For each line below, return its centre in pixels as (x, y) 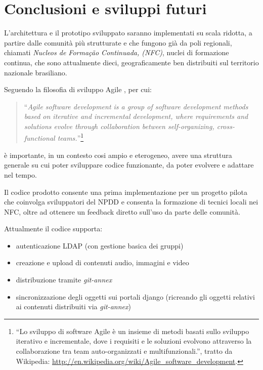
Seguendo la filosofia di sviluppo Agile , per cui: (78, 89)
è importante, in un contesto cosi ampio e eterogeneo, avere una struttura (118, 155)
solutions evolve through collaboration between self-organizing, (119, 126)
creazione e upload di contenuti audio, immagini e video (102, 262)
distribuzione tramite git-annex (64, 280)
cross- (226, 126)
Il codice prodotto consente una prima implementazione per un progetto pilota (126, 192)
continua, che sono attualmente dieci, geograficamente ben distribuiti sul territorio (131, 62)
